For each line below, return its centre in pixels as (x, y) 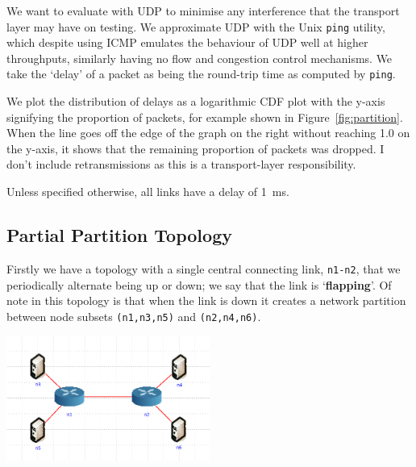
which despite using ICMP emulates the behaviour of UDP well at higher (187, 42)
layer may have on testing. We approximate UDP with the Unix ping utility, (196, 26)
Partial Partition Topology (119, 235)
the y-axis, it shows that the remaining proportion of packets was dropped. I (196, 148)
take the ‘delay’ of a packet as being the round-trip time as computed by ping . (201, 74)
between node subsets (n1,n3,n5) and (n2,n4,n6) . (134, 316)
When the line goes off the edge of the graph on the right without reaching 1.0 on (208, 133)
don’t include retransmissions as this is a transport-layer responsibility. (181, 164)
